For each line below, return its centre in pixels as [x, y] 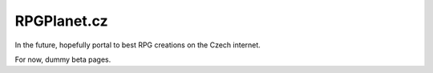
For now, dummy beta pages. [63, 59]
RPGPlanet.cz [61, 21]
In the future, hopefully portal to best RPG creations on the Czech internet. [138, 45]
